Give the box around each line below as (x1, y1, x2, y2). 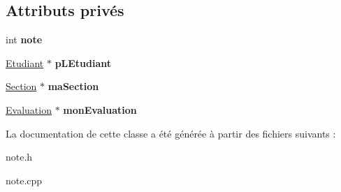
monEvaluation (63, 102, 137, 117)
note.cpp (6, 172, 43, 187)
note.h (6, 149, 33, 164)
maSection (48, 79, 99, 94)
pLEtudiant (55, 55, 112, 70)
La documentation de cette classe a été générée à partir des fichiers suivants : (6, 126, 336, 140)
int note (6, 32, 43, 47)
